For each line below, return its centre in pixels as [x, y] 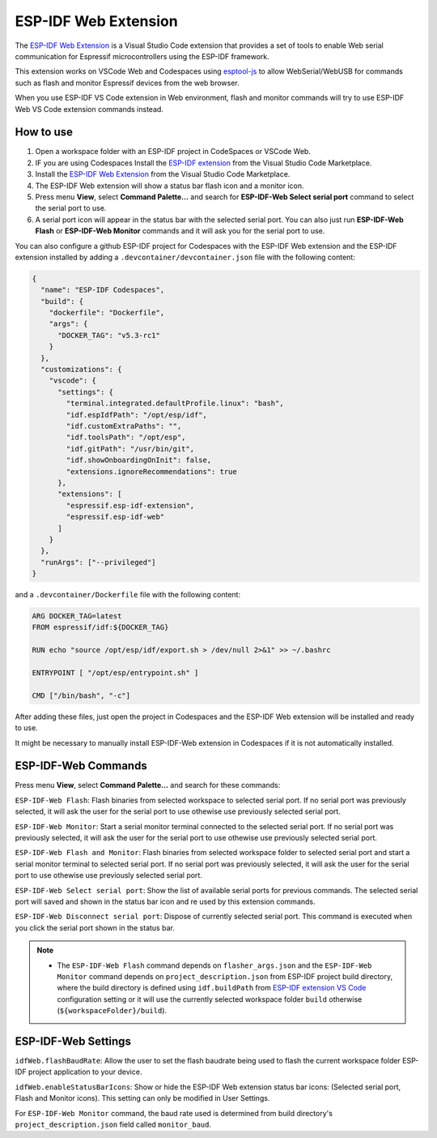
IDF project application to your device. [78, 1072]
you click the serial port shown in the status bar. [95, 927]
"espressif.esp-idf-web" [115, 517]
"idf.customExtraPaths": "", [124, 426]
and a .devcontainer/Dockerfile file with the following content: [128, 595]
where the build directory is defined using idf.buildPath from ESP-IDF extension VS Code [212, 988]
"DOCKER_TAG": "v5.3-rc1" [109, 335]
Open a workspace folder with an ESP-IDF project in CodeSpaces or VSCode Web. [173, 152]
